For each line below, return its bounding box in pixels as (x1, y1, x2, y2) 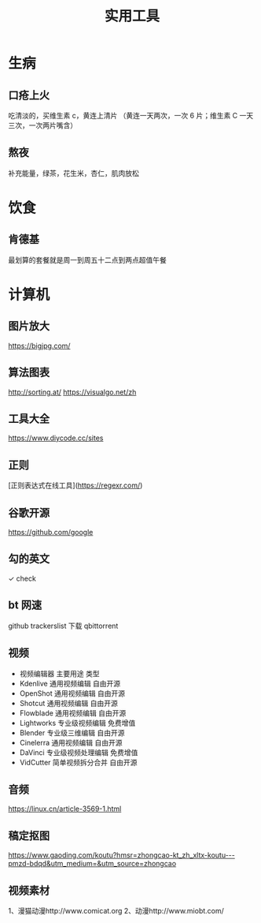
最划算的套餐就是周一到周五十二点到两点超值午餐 (8, 255, 167, 264)
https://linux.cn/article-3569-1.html (8, 804, 122, 813)
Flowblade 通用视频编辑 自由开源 (19, 708, 127, 718)
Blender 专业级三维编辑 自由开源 (19, 727, 125, 738)
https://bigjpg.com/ (8, 341, 71, 350)
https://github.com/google (8, 528, 94, 537)
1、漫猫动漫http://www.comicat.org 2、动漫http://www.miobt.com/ (8, 906, 224, 915)
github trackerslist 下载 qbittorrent (8, 621, 119, 630)
